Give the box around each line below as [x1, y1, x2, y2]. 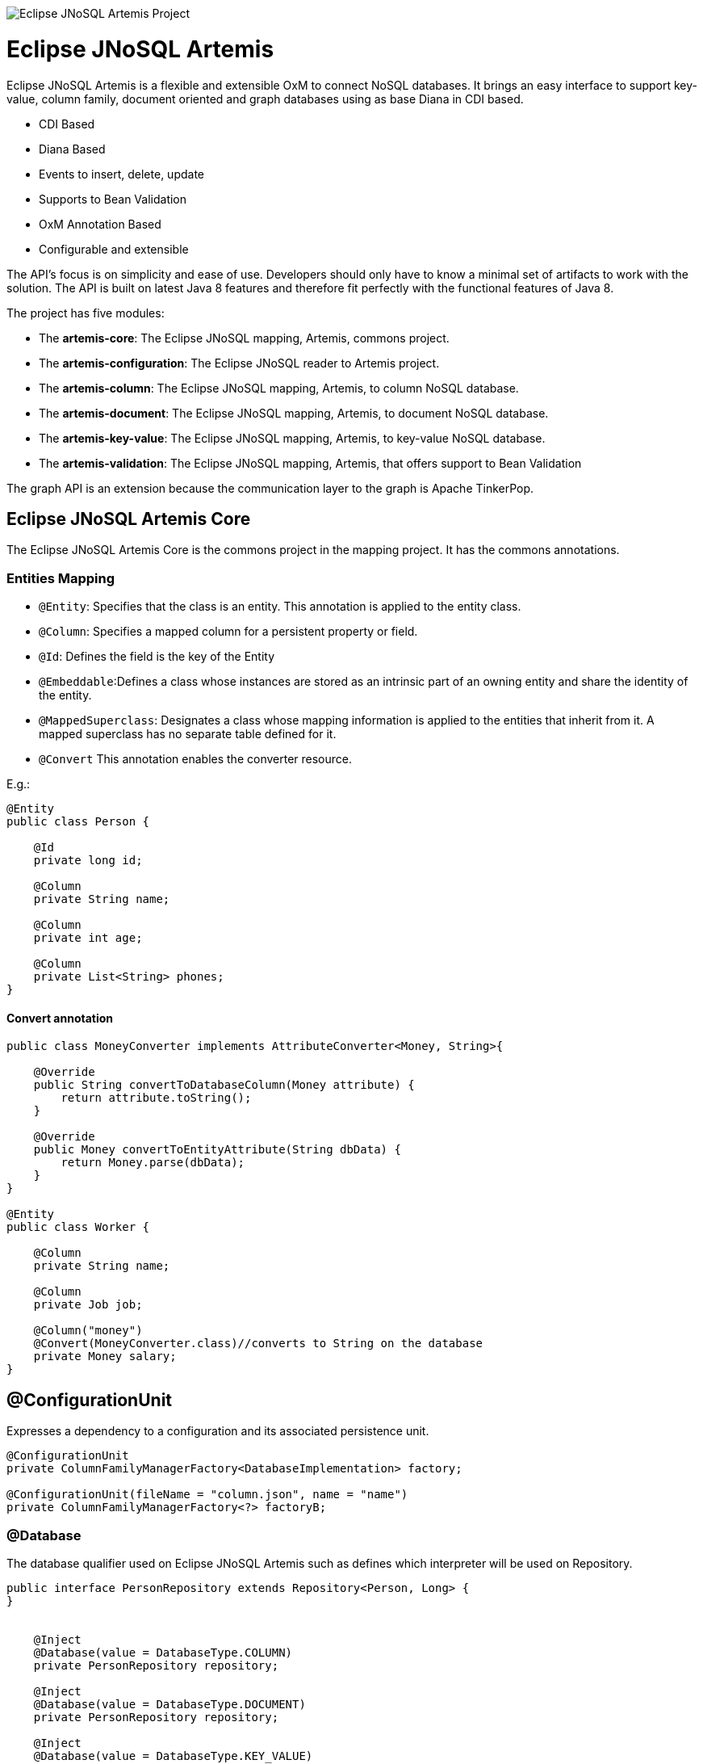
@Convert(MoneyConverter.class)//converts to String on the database [33, 1337, 483, 1350]
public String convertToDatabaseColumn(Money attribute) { [33, 1078, 415, 1092]
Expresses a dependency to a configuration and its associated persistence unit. [6, 1424, 429, 1438]
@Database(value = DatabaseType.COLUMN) [33, 1645, 293, 1659]
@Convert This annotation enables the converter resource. [39, 752, 353, 766]
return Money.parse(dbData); [61, 1156, 245, 1170]
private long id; [33, 854, 143, 867]
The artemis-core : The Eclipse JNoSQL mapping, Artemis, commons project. [39, 330, 450, 345]
